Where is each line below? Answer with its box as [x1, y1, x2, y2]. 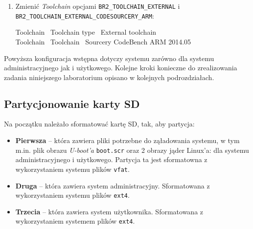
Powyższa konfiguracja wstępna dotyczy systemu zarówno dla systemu [4, 53, 214, 63]
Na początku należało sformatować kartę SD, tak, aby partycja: [4, 119, 195, 129]
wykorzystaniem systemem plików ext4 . [15, 216, 135, 226]
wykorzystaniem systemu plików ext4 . [15, 190, 130, 200]
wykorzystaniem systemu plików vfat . [15, 164, 130, 174]
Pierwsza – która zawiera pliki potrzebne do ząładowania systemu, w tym [15, 135, 240, 146]
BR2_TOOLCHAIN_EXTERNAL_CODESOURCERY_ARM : [15, 10, 154, 21]
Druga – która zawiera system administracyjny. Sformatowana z [15, 180, 210, 190]
